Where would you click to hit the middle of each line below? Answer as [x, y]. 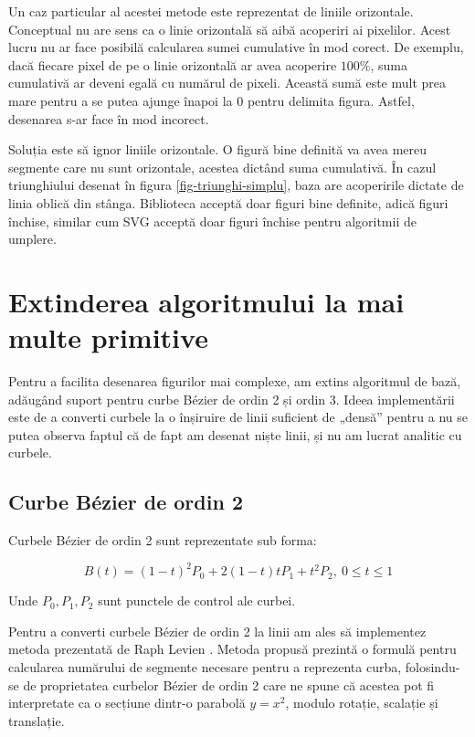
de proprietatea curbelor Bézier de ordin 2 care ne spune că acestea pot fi [229, 684]
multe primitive [108, 337]
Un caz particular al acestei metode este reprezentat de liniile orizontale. [211, 11]
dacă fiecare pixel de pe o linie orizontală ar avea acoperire [173, 64]
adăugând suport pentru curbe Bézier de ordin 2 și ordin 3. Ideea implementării [232, 399]
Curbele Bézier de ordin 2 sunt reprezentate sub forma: [163, 540]
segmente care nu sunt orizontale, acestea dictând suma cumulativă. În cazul [222, 167]
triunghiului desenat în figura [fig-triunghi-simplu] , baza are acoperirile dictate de [236, 185]
